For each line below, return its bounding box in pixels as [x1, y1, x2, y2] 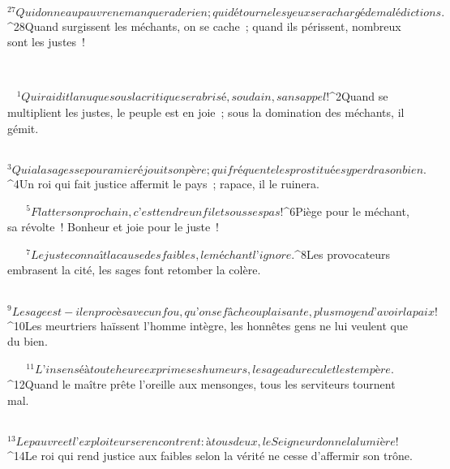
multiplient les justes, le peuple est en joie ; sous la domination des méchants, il [7, 104, 405, 121]
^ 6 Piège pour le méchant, [283, 202, 409, 219]
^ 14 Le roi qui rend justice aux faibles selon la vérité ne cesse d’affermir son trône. [7, 447, 413, 464]
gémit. [7, 119, 39, 136]
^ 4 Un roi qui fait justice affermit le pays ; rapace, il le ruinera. [7, 174, 319, 191]
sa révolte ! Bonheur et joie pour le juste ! [7, 218, 220, 235]
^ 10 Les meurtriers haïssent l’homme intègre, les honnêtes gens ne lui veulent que [7, 316, 408, 333]
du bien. [7, 333, 48, 350]
